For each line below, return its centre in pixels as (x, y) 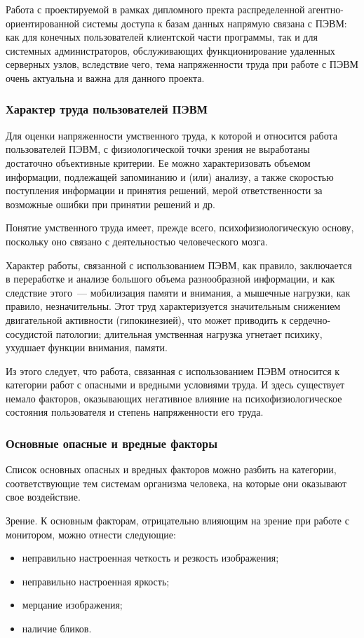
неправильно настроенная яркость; (96, 581)
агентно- (326, 9)
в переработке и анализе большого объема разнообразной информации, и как (170, 279)
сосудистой (29, 333)
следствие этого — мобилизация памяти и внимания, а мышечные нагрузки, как (178, 292)
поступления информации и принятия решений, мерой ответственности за (164, 190)
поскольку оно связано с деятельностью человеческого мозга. (137, 241)
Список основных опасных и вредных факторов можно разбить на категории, (171, 469)
